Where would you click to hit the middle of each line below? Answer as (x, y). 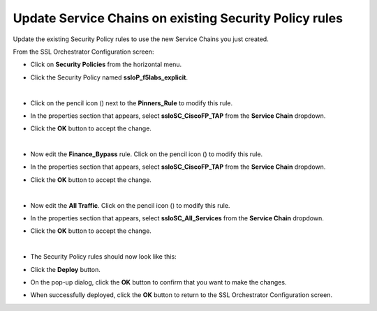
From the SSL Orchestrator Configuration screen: (83, 52)
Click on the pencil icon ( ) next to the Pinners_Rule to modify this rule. (132, 103)
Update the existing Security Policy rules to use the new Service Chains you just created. (141, 39)
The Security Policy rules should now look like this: (104, 257)
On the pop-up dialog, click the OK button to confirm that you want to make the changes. (158, 282)
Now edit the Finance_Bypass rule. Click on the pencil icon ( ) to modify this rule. (147, 154)
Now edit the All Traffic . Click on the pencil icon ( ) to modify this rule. (130, 205)
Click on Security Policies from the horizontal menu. (106, 65)
